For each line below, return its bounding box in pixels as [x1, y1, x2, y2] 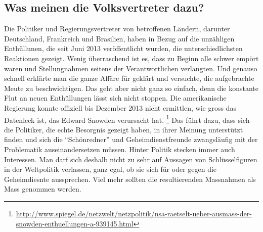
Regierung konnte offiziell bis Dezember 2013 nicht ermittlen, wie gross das [4, 102, 236, 113]
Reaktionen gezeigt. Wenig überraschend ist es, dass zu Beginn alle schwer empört [4, 53, 259, 63]
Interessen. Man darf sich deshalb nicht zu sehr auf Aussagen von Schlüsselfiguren [4, 154, 257, 164]
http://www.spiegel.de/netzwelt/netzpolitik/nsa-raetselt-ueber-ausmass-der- [16, 208, 252, 218]
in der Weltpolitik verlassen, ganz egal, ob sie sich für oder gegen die [4, 164, 217, 174]
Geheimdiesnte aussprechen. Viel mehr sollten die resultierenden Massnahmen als [4, 173, 256, 184]
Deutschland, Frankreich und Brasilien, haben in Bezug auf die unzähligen [4, 33, 235, 43]
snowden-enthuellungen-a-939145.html [16, 218, 134, 228]
